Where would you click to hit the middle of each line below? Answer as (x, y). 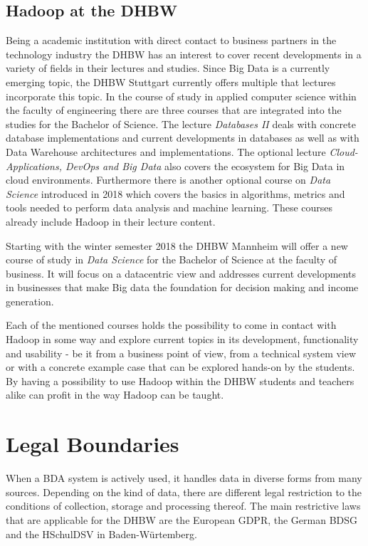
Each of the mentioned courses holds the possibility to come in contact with (171, 325)
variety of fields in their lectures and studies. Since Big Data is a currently (168, 68)
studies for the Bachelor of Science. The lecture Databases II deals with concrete (181, 124)
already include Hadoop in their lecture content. (111, 221)
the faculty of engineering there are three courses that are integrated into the (174, 110)
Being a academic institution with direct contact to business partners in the (171, 40)
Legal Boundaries (93, 444)
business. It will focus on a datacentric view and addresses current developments (181, 273)
